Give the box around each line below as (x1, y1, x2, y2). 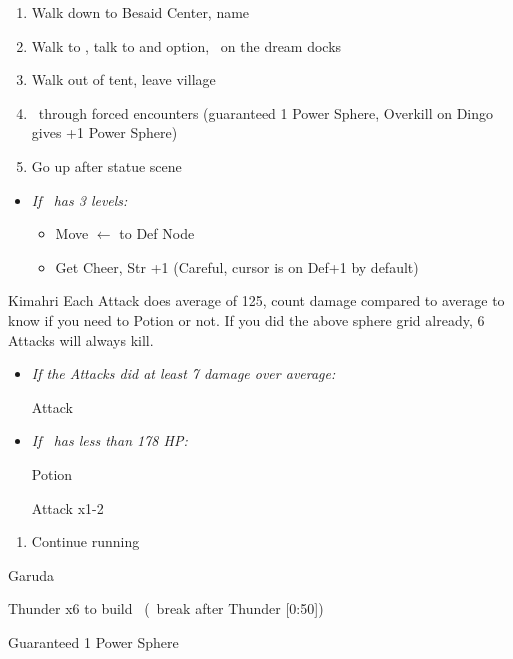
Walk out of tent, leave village (31, 69, 216, 90)
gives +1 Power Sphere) (31, 122, 178, 143)
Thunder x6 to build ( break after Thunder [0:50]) (8, 598, 324, 619)
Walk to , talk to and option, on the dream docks (31, 35, 342, 56)
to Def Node (119, 223, 195, 244)
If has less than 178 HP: (31, 430, 188, 451)
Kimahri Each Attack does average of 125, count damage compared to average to (8, 290, 505, 311)
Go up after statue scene (31, 155, 182, 176)
